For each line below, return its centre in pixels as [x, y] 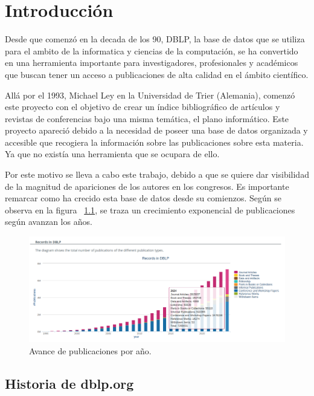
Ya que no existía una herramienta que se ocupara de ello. [112, 154]
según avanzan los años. [49, 222]
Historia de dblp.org [69, 383]
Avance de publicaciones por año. [90, 350]
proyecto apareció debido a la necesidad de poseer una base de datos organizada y [156, 130]
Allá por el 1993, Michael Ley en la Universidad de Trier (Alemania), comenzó [150, 95]
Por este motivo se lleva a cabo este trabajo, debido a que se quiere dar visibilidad [157, 174]
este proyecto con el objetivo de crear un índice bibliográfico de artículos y [143, 107]
